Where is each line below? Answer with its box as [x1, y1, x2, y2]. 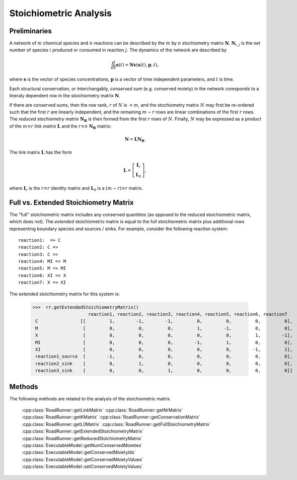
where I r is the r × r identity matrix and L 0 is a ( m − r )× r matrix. [9, 185, 143, 192]
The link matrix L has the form [9, 149, 72, 156]
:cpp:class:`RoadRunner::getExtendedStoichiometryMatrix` [22, 428, 144, 434]
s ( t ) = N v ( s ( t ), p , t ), [116, 62, 159, 67]
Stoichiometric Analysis [9, 8, 112, 19]
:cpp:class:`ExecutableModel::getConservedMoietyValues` [22, 456, 143, 462]
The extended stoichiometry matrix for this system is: [9, 291, 120, 297]
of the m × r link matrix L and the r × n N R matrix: [9, 123, 112, 130]
